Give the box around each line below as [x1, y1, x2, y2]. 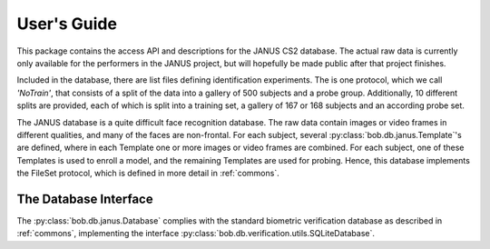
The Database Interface [16, 191, 153, 206]
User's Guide [16, 14, 118, 34]
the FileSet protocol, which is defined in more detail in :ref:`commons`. [16, 168, 280, 179]
